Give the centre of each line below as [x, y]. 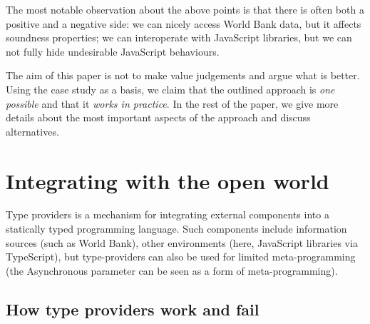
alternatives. [32, 131]
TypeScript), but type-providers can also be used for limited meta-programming [181, 257]
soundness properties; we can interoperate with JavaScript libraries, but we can [179, 37]
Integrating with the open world [168, 180]
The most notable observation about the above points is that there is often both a [185, 9]
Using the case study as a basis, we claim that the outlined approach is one [170, 89]
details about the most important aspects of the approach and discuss [158, 117]
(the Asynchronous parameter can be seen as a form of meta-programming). [172, 270]
